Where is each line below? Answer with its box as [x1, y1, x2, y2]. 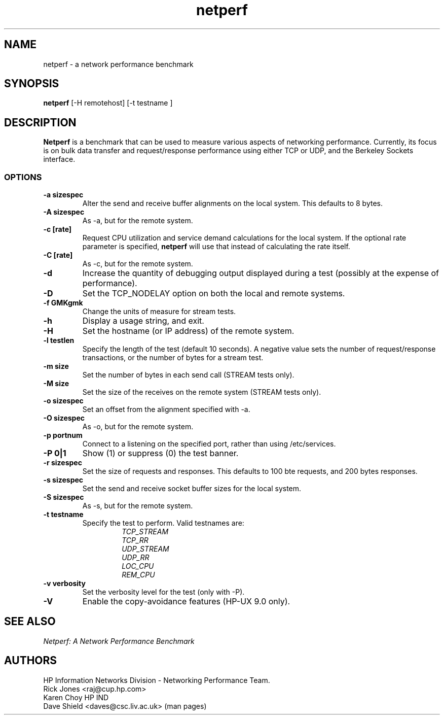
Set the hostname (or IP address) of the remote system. [82, 326, 294, 336]
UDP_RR [122, 553, 150, 562]
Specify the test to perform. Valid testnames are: [82, 519, 244, 528]
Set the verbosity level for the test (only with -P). [82, 588, 245, 597]
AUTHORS [4, 654, 57, 667]
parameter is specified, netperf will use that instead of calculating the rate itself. [82, 242, 350, 251]
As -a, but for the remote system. [82, 216, 193, 225]
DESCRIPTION [4, 116, 77, 129]
